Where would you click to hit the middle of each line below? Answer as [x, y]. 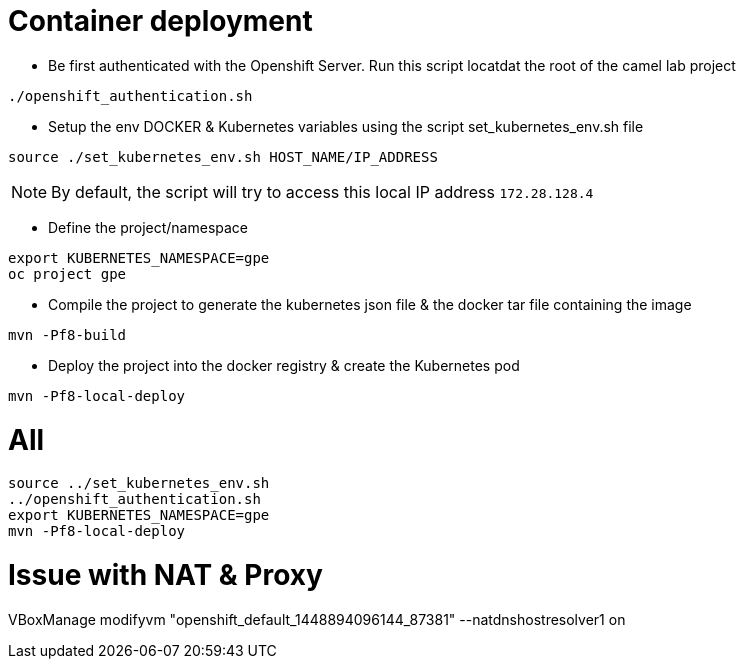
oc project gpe [67, 273]
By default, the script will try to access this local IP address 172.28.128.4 [322, 191]
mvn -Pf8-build [67, 334]
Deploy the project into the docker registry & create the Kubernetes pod [284, 365]
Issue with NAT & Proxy [165, 575]
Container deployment [160, 21]
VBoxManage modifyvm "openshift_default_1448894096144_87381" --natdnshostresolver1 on [317, 619]
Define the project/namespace [148, 227]
